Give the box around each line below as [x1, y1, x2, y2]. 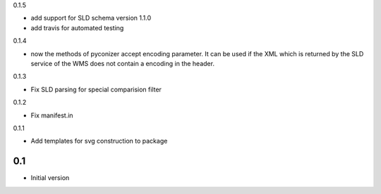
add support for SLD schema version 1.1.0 [30, 14, 152, 22]
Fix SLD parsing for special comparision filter [30, 85, 162, 93]
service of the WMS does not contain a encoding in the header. [30, 59, 215, 67]
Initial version [30, 174, 70, 182]
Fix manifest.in [30, 111, 73, 119]
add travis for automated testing [30, 23, 124, 32]
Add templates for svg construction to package [30, 137, 168, 145]
